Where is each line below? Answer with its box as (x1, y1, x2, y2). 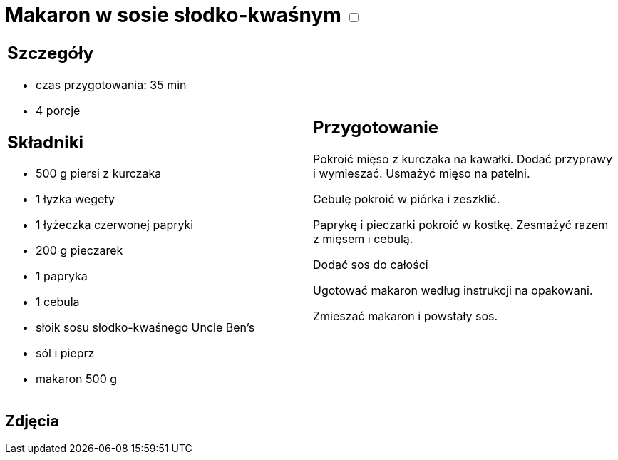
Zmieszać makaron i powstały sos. (313, 309, 498, 324)
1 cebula (36, 295, 80, 310)
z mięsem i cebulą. (313, 232, 413, 247)
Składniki (7, 131, 84, 153)
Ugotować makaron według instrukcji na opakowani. (313, 283, 593, 298)
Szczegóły (7, 42, 94, 63)
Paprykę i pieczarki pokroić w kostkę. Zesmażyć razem (313, 218, 609, 232)
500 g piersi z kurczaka (36, 166, 162, 181)
